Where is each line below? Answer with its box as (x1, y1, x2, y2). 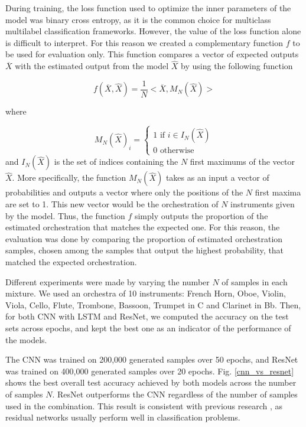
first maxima (255, 186, 301, 198)
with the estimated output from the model (15, 60, 169, 72)
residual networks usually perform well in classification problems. (5, 411, 240, 423)
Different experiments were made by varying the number (5, 275, 210, 288)
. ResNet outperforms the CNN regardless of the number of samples (52, 387, 298, 400)
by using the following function (181, 60, 293, 72)
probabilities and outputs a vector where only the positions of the (5, 186, 243, 198)
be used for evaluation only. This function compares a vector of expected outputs (5, 48, 299, 60)
